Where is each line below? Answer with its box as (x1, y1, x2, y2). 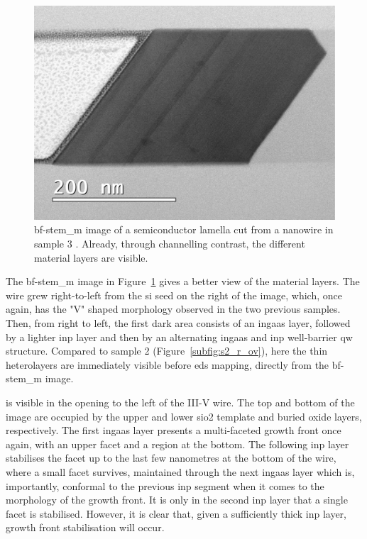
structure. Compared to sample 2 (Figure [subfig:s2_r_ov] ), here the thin (6, 343, 328, 358)
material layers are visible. (34, 250, 148, 265)
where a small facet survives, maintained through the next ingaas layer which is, (6, 464, 355, 479)
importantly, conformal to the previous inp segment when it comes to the (6, 478, 324, 493)
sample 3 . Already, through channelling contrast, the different (34, 236, 305, 251)
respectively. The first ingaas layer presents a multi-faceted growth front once (6, 423, 341, 438)
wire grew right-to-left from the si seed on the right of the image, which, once (6, 287, 342, 302)
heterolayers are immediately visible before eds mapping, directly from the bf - (6, 357, 344, 372)
